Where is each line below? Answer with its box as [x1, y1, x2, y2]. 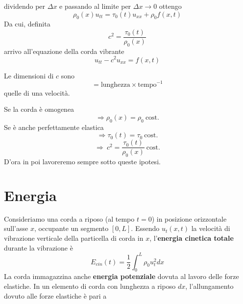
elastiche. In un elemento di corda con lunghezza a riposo [4, 281, 176, 291]
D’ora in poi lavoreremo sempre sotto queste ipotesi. [4, 156, 161, 167]
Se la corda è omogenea [4, 104, 74, 114]
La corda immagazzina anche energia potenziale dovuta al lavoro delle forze [4, 271, 239, 281]
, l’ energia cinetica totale [149, 232, 234, 243]
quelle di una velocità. [4, 87, 70, 98]
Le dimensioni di [4, 70, 54, 80]
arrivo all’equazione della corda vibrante [4, 46, 124, 56]
